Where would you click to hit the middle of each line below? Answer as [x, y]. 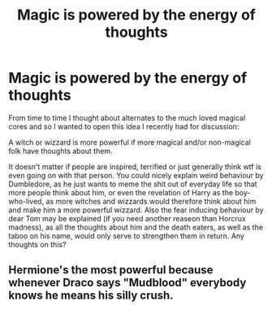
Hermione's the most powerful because [111, 270]
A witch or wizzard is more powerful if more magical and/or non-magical [130, 142]
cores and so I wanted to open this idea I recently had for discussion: [124, 126]
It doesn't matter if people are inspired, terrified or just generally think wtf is [135, 166]
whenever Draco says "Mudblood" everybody [127, 283]
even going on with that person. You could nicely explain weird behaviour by [136, 175]
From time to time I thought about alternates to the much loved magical [127, 118]
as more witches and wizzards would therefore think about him [151, 201]
